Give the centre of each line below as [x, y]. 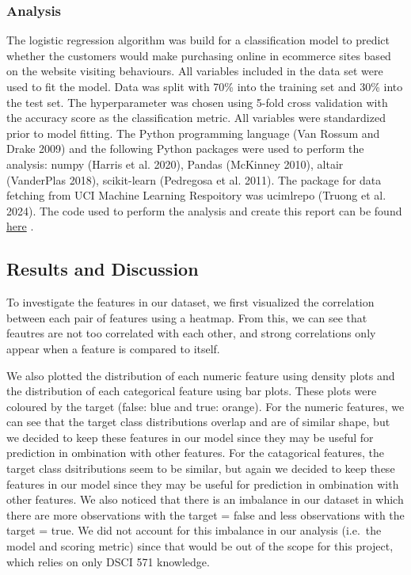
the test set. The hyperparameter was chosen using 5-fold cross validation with [197, 102]
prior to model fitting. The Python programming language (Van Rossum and [193, 133]
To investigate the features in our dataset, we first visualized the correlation [190, 302]
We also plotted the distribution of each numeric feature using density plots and [201, 375]
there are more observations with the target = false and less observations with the [205, 514]
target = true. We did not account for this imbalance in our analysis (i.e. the [194, 530]
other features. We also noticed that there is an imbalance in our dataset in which [205, 499]
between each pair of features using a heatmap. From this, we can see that [187, 317]
